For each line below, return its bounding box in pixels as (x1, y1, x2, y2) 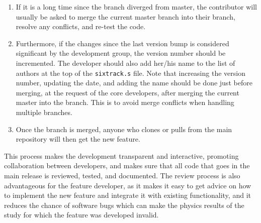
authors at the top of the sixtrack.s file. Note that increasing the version (16, 67, 245, 78)
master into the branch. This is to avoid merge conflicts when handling (16, 97, 234, 107)
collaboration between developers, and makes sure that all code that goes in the (4, 160, 250, 171)
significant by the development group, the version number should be (16, 48, 226, 58)
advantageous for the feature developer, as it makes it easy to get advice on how (4, 180, 251, 190)
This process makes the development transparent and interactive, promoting (4, 150, 239, 161)
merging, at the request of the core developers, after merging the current (16, 87, 239, 97)
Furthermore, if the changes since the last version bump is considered (16, 38, 229, 48)
